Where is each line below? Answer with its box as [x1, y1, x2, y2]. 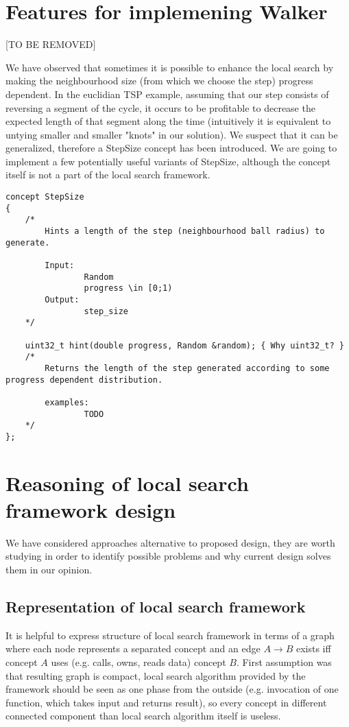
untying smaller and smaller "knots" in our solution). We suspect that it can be [5, 127, 338, 141]
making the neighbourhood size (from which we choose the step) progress [5, 73, 313, 88]
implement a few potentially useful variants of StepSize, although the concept [5, 154, 331, 168]
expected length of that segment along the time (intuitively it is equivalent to [5, 114, 331, 128]
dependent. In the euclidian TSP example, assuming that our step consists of [5, 86, 329, 101]
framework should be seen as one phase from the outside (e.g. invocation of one [5, 682, 339, 696]
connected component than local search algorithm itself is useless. [5, 708, 281, 723]
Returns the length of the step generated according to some [45, 363, 330, 373]
